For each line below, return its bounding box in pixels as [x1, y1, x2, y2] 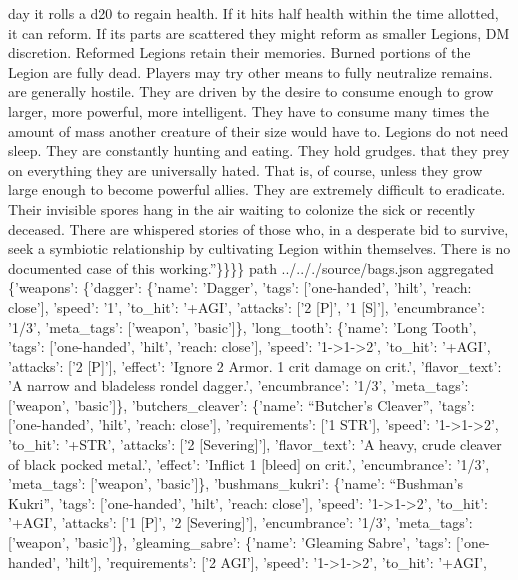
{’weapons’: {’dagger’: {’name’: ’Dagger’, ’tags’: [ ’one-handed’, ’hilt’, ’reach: [8, 277, 472, 298]
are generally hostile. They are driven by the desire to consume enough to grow [8, 81, 494, 102]
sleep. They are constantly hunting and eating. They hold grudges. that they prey [8, 140, 510, 161]
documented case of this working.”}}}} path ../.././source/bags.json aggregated [8, 257, 494, 278]
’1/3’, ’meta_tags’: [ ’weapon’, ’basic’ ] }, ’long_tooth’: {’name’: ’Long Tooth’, [8, 316, 477, 337]
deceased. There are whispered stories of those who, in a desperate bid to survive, [8, 218, 509, 239]
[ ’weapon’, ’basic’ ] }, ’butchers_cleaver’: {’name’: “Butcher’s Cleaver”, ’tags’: [8, 394, 475, 415]
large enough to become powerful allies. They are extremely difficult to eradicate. [8, 179, 506, 200]
